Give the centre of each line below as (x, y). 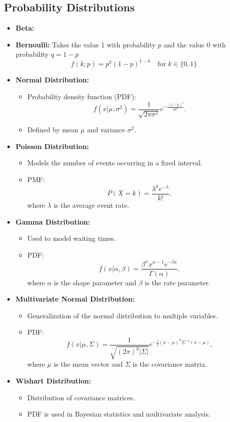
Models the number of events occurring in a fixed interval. (115, 163)
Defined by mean (53, 130)
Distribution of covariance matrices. (81, 397)
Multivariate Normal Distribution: (75, 299)
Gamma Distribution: (53, 221)
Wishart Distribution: (53, 381)
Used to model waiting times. (72, 238)
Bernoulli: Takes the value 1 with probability (85, 44)
